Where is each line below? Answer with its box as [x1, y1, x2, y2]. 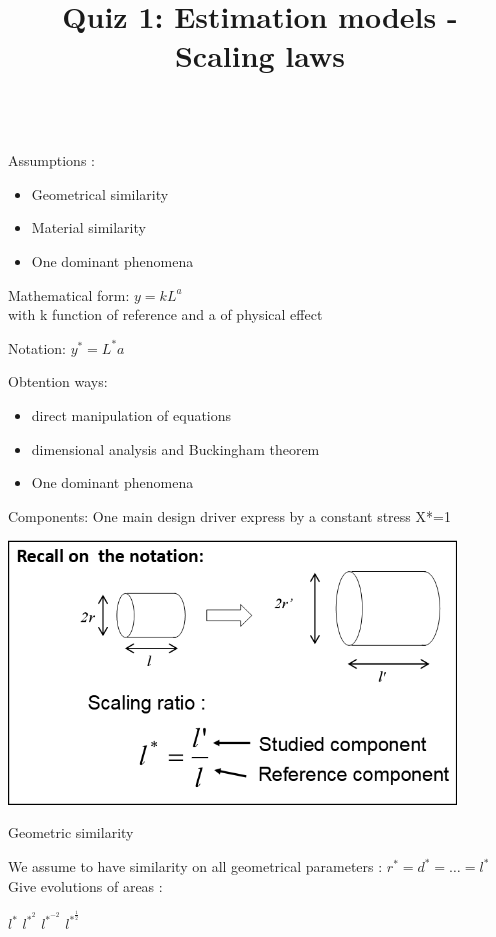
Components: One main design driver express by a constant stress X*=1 [8, 505, 451, 526]
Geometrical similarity [31, 183, 169, 204]
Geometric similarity [8, 822, 134, 843]
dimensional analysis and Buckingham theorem [31, 438, 320, 459]
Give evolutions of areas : [8, 875, 163, 896]
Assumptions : [8, 150, 95, 171]
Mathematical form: [8, 284, 130, 305]
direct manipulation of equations [31, 404, 232, 425]
